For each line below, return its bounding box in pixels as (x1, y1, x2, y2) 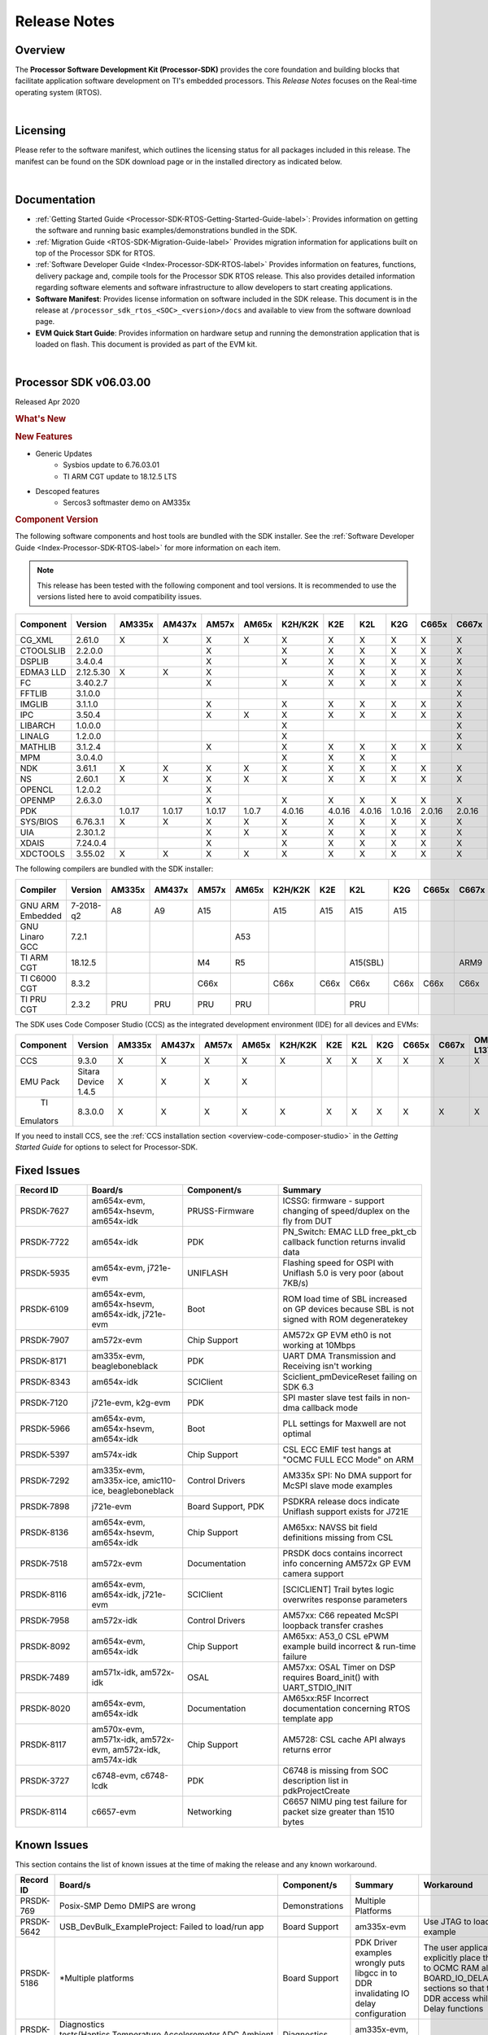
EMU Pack (20, 1076, 60, 1088)
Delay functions (423, 2003, 484, 2015)
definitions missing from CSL (282, 1532, 394, 1543)
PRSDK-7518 (20, 1558, 68, 1569)
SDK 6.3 (282, 1381, 314, 1393)
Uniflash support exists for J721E (282, 1506, 409, 1517)
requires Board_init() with (282, 1672, 380, 1683)
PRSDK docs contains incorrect (282, 1547, 403, 1559)
